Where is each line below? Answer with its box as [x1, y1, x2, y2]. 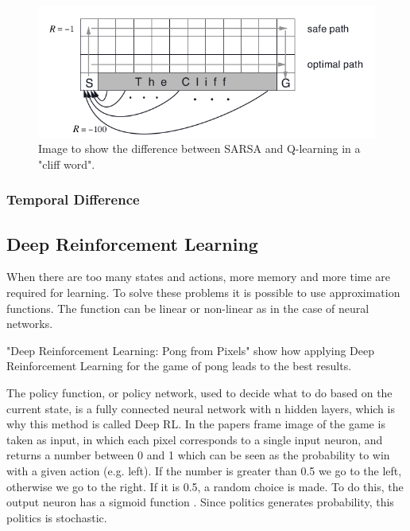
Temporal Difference [6, 189, 140, 209]
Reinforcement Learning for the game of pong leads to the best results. [6, 357, 352, 374]
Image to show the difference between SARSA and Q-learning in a [38, 140, 361, 157]
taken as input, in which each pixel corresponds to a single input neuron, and [6, 431, 383, 447]
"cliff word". [38, 155, 95, 172]
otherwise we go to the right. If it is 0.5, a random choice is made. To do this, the [6, 478, 404, 494]
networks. [6, 315, 53, 332]
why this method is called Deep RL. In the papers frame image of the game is [6, 416, 385, 432]
